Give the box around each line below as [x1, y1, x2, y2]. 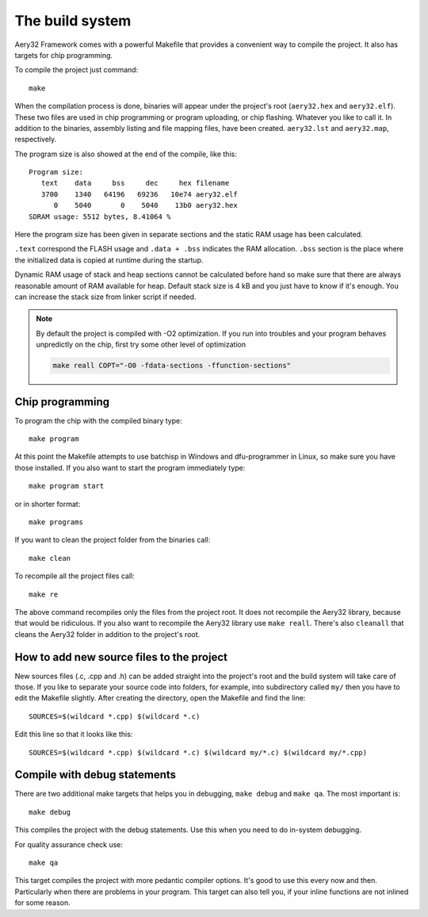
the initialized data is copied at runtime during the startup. [14, 255, 204, 265]
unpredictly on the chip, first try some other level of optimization [36, 340, 246, 349]
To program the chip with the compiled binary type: [14, 416, 182, 425]
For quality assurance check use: [14, 839, 123, 849]
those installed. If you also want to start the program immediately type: [14, 462, 246, 472]
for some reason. [14, 898, 71, 907]
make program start [29, 482, 105, 491]
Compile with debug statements [14, 768, 177, 781]
